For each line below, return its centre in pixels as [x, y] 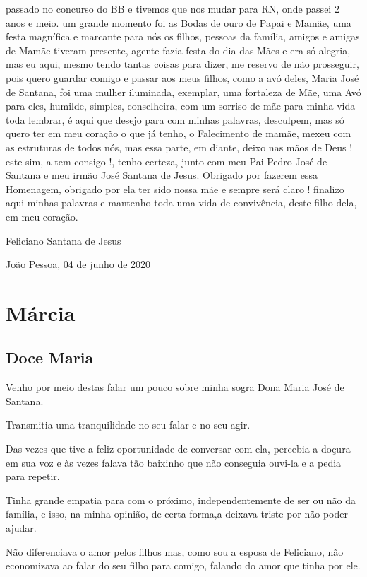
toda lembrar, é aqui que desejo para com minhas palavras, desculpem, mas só [175, 119]
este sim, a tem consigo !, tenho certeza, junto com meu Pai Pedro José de [167, 161]
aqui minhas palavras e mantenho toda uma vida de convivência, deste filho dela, [181, 203]
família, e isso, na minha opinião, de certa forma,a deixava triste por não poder [177, 514]
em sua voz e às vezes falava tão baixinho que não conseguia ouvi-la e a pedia [174, 462]
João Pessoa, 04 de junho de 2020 [78, 264]
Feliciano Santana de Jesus [64, 240]
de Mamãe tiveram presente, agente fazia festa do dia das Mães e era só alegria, [178, 50]
